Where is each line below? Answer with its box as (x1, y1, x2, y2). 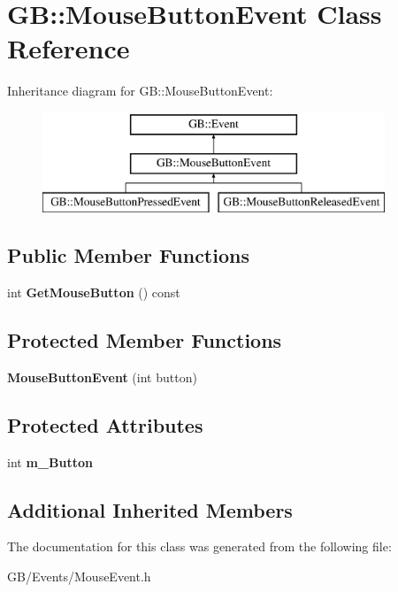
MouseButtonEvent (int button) (7, 367, 197, 386)
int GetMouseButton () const (7, 283, 180, 302)
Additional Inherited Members (7, 496, 293, 523)
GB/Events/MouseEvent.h (7, 567, 151, 586)
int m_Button (7, 452, 93, 471)
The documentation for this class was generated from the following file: (7, 537, 392, 556)
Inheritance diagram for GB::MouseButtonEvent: (7, 81, 273, 100)
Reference (7, 30, 130, 66)
